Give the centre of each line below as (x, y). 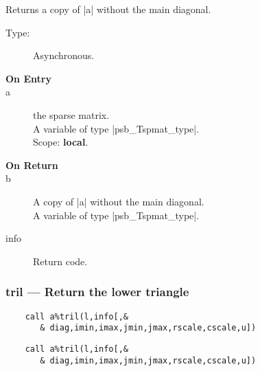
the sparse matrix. (71, 114)
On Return (32, 165)
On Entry (28, 78)
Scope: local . (61, 142)
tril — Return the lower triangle (97, 292)
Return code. (60, 261)
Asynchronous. (64, 55)
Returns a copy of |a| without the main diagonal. (108, 9)
